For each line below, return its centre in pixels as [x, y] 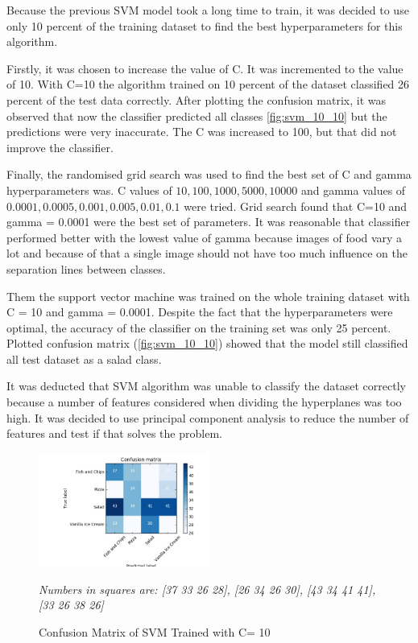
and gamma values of [353, 190]
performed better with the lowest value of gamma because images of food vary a [205, 237]
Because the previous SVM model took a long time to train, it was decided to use [208, 10]
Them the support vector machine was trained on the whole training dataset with [208, 296]
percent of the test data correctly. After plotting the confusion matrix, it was [196, 99]
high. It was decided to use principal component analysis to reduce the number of [208, 417]
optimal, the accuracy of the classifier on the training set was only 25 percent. [199, 327]
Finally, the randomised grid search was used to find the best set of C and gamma [209, 174]
